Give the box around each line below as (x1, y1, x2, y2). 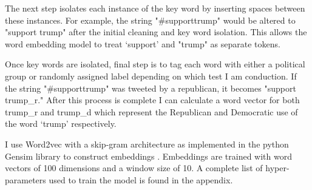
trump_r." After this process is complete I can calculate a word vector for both (5, 93, 300, 106)
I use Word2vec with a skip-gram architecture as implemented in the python (5, 137, 289, 150)
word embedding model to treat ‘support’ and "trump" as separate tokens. (5, 37, 280, 50)
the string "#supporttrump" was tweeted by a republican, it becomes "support (5, 81, 296, 94)
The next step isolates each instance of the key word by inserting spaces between (5, 2, 305, 14)
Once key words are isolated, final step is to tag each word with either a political (5, 58, 305, 70)
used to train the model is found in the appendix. (49, 173, 233, 186)
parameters (5, 173, 46, 186)
